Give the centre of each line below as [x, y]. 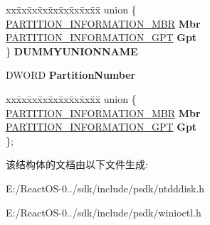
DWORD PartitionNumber [71, 75]
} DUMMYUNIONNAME [72, 51]
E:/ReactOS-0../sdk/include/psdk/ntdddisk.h [105, 188]
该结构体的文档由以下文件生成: [77, 164]
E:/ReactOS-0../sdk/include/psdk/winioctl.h [104, 212]
